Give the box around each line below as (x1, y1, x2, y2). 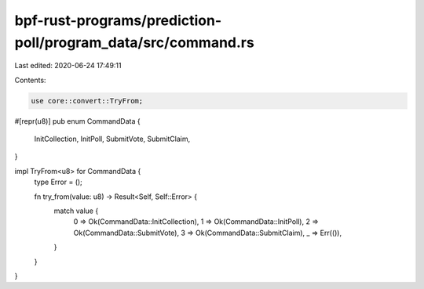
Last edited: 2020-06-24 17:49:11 (14, 61, 122, 70)
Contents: (14, 75, 46, 85)
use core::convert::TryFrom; (31, 96, 144, 105)
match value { (53, 206, 99, 215)
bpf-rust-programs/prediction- (14, 12, 222, 29)
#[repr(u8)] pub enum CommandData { (14, 116, 141, 125)
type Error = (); (34, 177, 82, 187)
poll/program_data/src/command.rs (14, 34, 254, 51)
